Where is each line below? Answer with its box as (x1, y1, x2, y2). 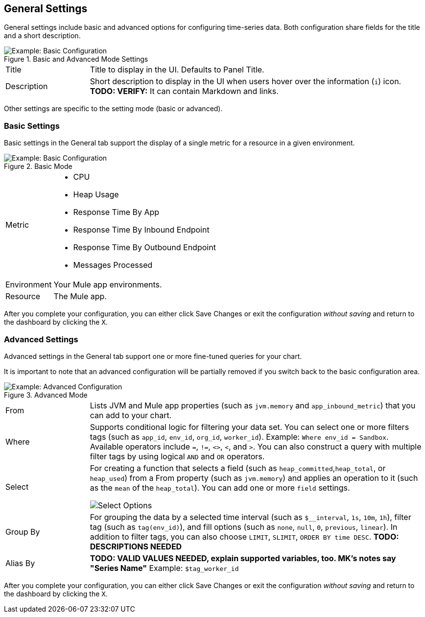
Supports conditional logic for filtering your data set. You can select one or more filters (90, 422, 409, 432)
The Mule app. (53, 291, 107, 302)
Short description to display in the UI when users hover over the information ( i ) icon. (90, 76, 401, 87)
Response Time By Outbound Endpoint (73, 242, 216, 253)
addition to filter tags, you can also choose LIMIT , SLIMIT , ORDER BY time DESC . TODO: (90, 531, 399, 542)
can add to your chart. (90, 410, 172, 420)
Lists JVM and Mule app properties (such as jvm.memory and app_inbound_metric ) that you (90, 400, 416, 410)
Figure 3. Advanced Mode (4, 390, 88, 399)
